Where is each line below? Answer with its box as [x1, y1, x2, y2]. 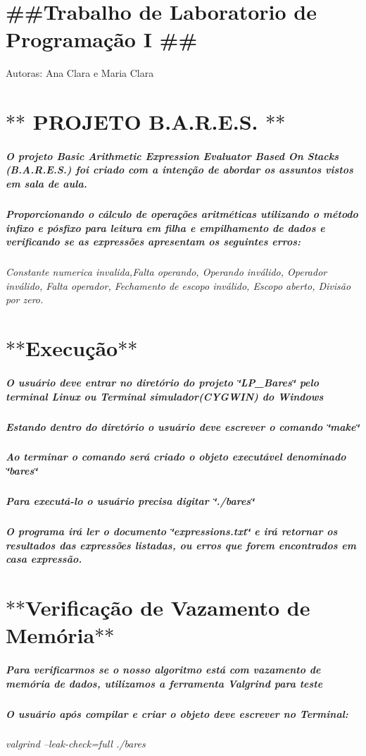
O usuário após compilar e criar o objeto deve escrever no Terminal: [6, 706, 348, 721]
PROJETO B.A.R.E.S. [32, 107, 258, 136]
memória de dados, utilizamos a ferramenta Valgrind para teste [6, 676, 323, 690]
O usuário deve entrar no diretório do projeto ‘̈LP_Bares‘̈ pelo [6, 374, 319, 389]
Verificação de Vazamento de [25, 592, 310, 621]
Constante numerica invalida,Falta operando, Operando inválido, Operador [6, 264, 327, 279]
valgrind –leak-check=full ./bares [6, 736, 146, 751]
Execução [25, 334, 118, 362]
